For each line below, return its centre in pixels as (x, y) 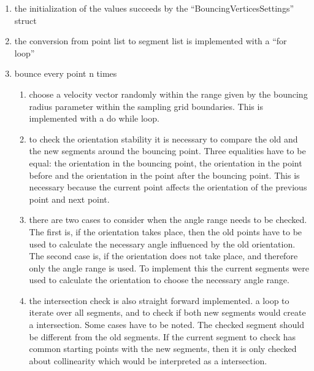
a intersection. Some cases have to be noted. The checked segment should (167, 325)
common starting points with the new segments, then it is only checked (163, 349)
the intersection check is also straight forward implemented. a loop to (159, 300)
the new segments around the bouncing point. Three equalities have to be (167, 151)
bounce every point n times (66, 73)
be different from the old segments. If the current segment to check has (162, 336)
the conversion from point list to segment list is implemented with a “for (151, 41)
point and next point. (69, 199)
